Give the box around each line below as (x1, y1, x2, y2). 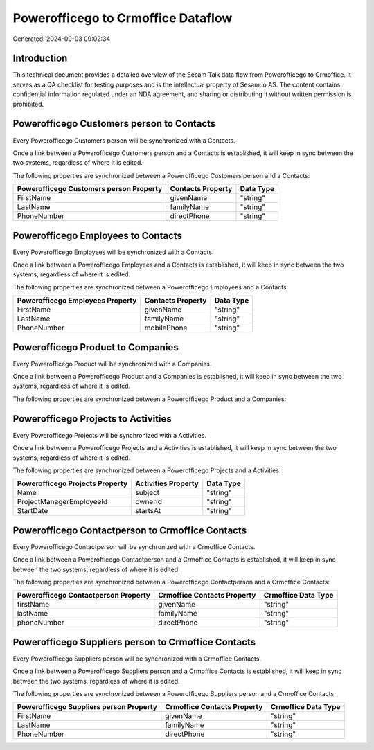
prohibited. (12, 100, 44, 108)
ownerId (135, 497, 163, 507)
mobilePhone (144, 323, 188, 332)
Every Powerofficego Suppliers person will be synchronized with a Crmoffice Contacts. (12, 654, 262, 663)
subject (135, 488, 160, 498)
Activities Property (135, 479, 199, 488)
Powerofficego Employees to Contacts (12, 229, 183, 242)
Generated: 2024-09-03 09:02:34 (12, 35, 111, 43)
